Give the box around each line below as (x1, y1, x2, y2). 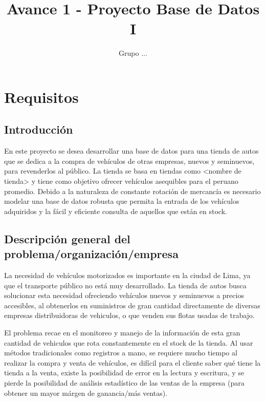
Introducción (4, 121, 73, 137)
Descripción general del (4, 230, 130, 246)
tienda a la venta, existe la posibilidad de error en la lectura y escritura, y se (4, 367, 245, 378)
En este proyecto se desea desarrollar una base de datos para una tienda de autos (4, 145, 259, 156)
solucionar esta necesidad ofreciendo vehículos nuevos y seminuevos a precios (4, 290, 244, 301)
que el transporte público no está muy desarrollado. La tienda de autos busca (4, 280, 247, 290)
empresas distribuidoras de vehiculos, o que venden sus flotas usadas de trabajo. (4, 310, 255, 321)
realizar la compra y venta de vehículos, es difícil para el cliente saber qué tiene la (4, 357, 261, 368)
